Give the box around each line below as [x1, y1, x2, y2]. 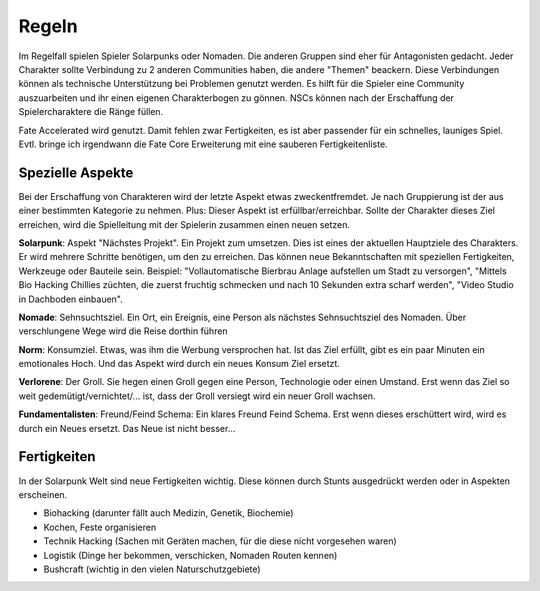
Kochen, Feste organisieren [43, 521, 157, 533]
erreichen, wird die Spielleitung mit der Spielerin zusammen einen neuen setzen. [18, 218, 350, 230]
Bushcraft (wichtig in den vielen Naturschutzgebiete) [43, 563, 261, 575]
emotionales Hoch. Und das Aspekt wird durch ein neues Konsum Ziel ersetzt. [18, 358, 340, 370]
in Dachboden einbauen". [18, 293, 124, 305]
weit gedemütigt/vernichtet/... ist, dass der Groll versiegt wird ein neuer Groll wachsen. [18, 390, 376, 402]
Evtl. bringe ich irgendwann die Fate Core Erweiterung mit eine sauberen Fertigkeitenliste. [18, 138, 389, 150]
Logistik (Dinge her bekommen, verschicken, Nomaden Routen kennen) [43, 549, 338, 561]
